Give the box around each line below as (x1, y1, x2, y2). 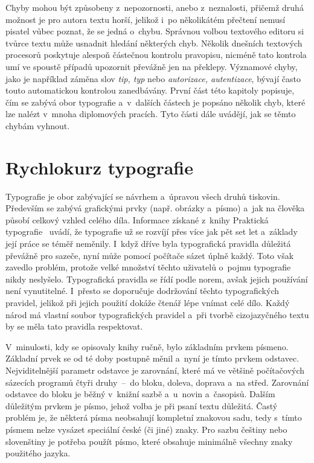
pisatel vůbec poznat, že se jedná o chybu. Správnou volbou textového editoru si (5, 25, 304, 37)
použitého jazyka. (5, 447, 71, 459)
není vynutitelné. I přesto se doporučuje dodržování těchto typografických (5, 284, 280, 297)
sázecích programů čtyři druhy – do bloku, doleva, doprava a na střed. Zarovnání (5, 375, 309, 388)
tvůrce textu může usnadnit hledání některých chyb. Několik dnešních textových (5, 36, 303, 49)
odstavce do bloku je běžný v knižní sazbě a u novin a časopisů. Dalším (5, 388, 275, 400)
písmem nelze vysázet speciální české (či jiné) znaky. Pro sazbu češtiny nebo (5, 423, 287, 435)
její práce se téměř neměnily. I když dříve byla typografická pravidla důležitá (5, 237, 291, 250)
